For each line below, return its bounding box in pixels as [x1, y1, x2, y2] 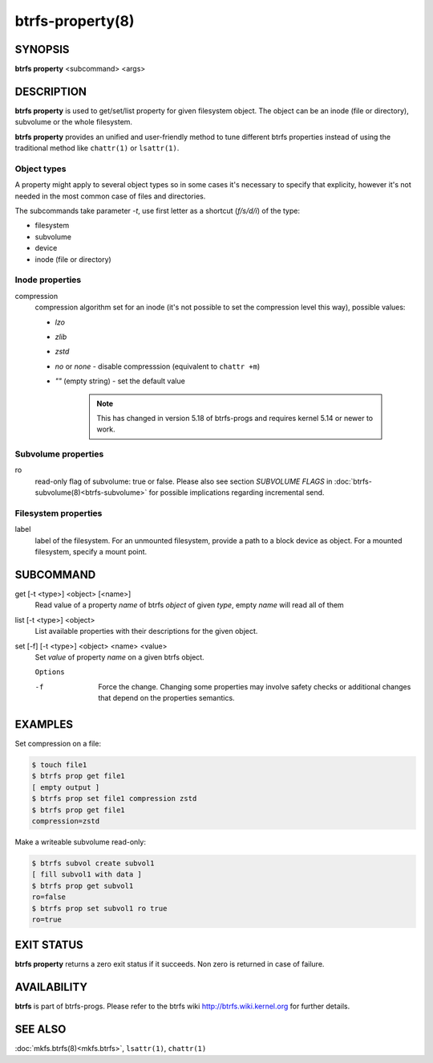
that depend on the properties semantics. [98, 693, 236, 703]
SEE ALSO [14, 1023, 67, 1036]
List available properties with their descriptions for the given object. [34, 627, 258, 636]
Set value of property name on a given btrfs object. [34, 652, 204, 662]
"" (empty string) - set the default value [55, 376, 186, 386]
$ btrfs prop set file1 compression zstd [31, 794, 197, 803]
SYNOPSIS [14, 43, 70, 56]
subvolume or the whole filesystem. [14, 117, 132, 127]
